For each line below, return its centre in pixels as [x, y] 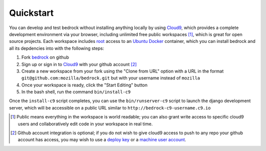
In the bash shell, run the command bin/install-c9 [76, 92]
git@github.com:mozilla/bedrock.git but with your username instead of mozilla [111, 78]
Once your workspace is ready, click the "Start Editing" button [84, 85]
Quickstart [32, 13]
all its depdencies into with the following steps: [57, 48]
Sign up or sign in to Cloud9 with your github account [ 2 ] [79, 64]
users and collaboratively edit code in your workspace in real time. [85, 124]
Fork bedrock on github [45, 57]
